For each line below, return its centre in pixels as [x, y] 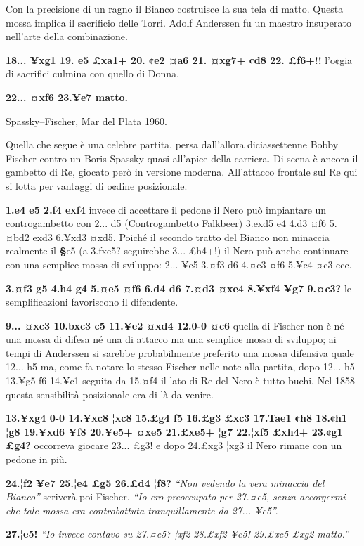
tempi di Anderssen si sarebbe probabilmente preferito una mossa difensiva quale [180, 352]
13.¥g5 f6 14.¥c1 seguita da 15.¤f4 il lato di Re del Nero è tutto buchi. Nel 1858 [180, 381]
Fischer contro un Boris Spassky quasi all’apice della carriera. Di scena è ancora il [182, 158]
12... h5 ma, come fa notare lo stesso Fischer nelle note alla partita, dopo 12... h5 [180, 366]
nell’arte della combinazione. [67, 36]
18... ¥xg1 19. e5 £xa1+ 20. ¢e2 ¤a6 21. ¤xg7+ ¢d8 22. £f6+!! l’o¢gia [179, 59]
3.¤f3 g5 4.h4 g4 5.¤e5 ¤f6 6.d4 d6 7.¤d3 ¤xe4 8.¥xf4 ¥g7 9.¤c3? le [178, 288]
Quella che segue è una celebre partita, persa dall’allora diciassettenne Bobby [172, 144]
